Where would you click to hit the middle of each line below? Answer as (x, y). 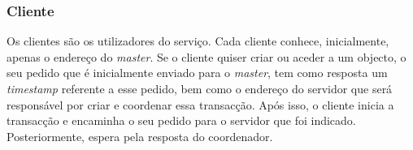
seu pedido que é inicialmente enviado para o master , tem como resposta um (197, 73)
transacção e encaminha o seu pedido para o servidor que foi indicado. (181, 120)
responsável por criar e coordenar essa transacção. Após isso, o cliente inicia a (200, 104)
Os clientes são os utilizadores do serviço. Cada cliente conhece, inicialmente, (198, 41)
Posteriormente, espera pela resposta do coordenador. (140, 136)
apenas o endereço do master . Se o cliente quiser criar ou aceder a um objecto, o (206, 56)
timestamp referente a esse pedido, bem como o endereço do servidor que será (200, 88)
